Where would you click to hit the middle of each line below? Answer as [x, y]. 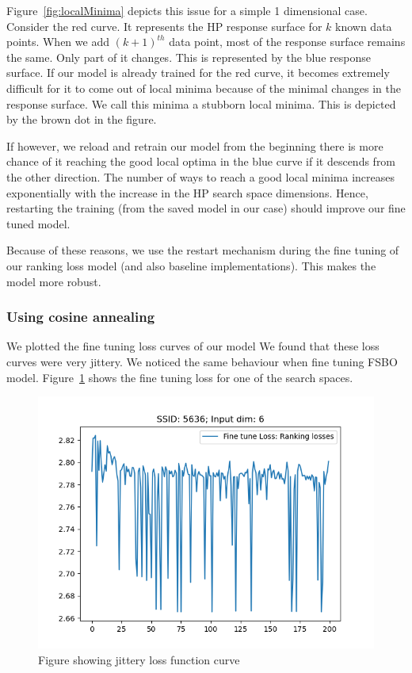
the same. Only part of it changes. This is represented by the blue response [189, 57]
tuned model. [38, 223]
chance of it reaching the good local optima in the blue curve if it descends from [201, 161]
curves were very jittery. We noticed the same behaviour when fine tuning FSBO [202, 361]
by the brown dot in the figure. [82, 119]
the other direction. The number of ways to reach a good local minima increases [200, 176]
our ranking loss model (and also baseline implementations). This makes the [191, 265]
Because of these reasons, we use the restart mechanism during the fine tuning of [203, 250]
